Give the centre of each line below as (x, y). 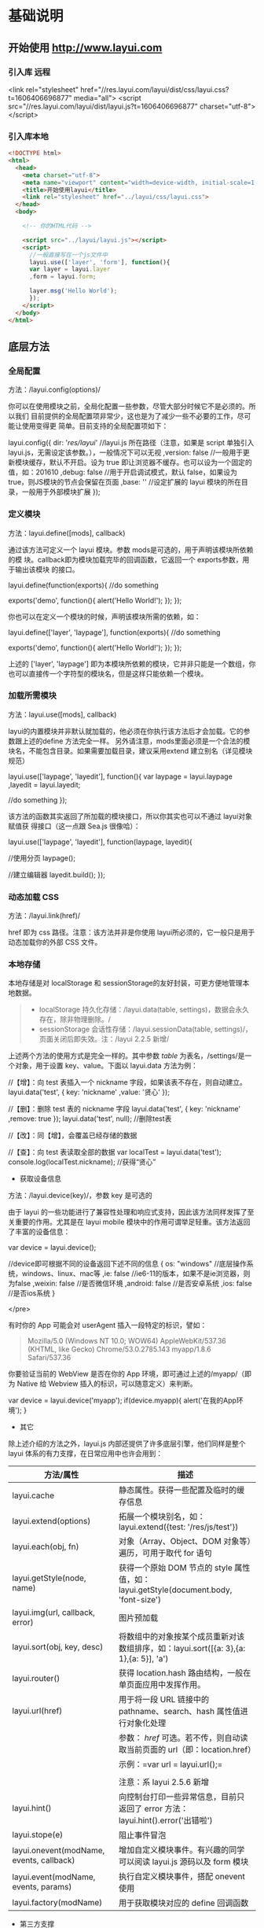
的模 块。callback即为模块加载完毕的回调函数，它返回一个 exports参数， (125, 559)
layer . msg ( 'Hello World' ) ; (73, 291)
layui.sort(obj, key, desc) (58, 1647)
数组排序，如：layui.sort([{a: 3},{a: (182, 1649)
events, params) (42, 1887)
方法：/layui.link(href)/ (44, 916)
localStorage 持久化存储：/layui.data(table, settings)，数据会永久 (144, 1010)
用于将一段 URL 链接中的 (164, 1700)
